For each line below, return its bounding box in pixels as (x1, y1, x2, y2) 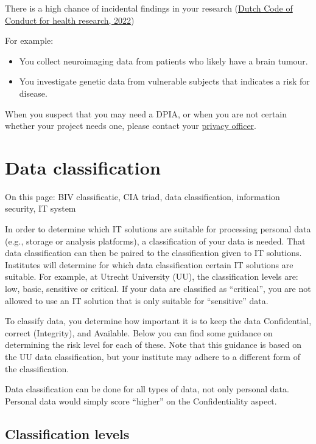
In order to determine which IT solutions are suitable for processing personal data (5, 223, 311, 235)
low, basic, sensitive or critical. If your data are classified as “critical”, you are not (5, 282, 311, 295)
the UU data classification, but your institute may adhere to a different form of (5, 350, 300, 362)
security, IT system (5, 202, 76, 215)
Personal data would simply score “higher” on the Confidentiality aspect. (5, 394, 277, 407)
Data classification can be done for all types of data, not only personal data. (5, 383, 289, 395)
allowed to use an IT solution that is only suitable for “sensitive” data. (5, 294, 269, 307)
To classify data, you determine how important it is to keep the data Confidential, (5, 314, 312, 327)
